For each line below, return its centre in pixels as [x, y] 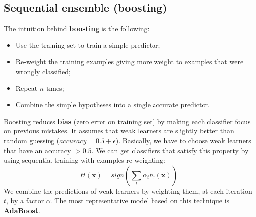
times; [55, 88]
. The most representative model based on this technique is [140, 200]
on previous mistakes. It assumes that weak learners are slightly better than [119, 131]
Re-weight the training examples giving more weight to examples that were [129, 62]
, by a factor [25, 200]
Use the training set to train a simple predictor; [88, 45]
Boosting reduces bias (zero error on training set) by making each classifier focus [127, 121]
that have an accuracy [38, 150]
